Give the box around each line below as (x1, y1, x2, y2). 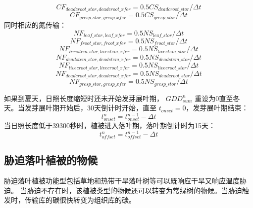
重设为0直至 (195, 93, 233, 103)
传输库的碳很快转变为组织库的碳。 (24, 195, 136, 205)
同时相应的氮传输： (4, 19, 66, 30)
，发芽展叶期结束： (186, 103, 249, 113)
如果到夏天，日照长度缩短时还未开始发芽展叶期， (4, 93, 163, 103)
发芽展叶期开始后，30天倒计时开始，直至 (24, 103, 156, 113)
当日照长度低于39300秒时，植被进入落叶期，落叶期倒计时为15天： (4, 120, 215, 131)
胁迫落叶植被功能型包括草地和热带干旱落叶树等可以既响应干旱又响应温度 (4, 175, 240, 186)
